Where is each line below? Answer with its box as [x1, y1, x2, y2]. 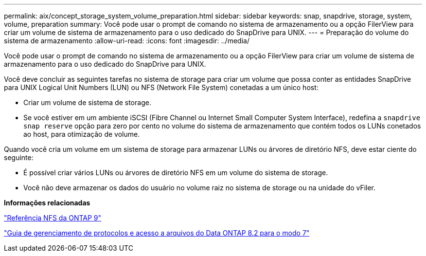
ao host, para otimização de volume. [23, 130, 140, 138]
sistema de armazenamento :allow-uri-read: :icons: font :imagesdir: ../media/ [4, 37, 249, 45]
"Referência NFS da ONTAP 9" [4, 214, 102, 222]
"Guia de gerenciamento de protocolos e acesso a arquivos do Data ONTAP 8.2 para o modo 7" [4, 229, 310, 237]
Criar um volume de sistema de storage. [23, 98, 151, 107]
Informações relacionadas [4, 199, 90, 207]
